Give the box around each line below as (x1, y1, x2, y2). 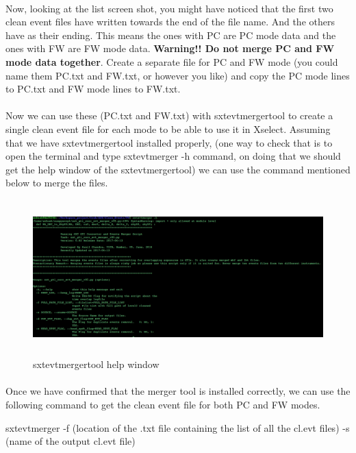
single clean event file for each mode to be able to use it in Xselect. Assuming (5, 121, 331, 136)
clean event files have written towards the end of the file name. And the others (5, 14, 335, 29)
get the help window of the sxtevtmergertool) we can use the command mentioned (5, 162, 351, 176)
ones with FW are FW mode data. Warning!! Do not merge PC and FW (5, 41, 335, 56)
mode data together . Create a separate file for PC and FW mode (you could (5, 54, 338, 69)
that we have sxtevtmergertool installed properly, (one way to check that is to (5, 135, 333, 149)
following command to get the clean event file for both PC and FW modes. (5, 397, 320, 412)
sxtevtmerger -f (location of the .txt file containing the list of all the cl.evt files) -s (5, 420, 350, 434)
